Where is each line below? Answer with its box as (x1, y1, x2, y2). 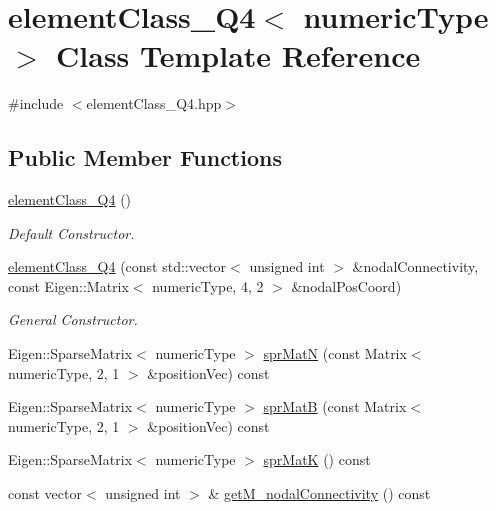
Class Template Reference (56, 35, 421, 76)
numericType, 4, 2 (152, 275, 264, 296)
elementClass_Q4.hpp (86, 93, 222, 114)
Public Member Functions (8, 142, 282, 173)
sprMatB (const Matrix (263, 396, 407, 417)
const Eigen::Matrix (8, 275, 129, 296)
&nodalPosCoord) (291, 275, 402, 296)
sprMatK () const (263, 449, 371, 470)
